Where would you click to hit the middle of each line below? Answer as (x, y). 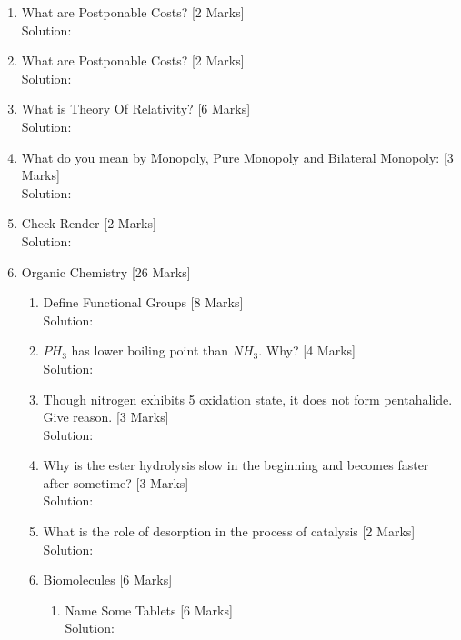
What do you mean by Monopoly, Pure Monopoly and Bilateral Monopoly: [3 (237, 157)
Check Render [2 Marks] (89, 223)
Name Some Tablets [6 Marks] (149, 610)
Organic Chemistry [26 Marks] (106, 271)
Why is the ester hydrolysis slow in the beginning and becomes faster (236, 465)
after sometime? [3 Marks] (116, 482)
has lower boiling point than (150, 350)
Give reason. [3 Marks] (106, 417)
